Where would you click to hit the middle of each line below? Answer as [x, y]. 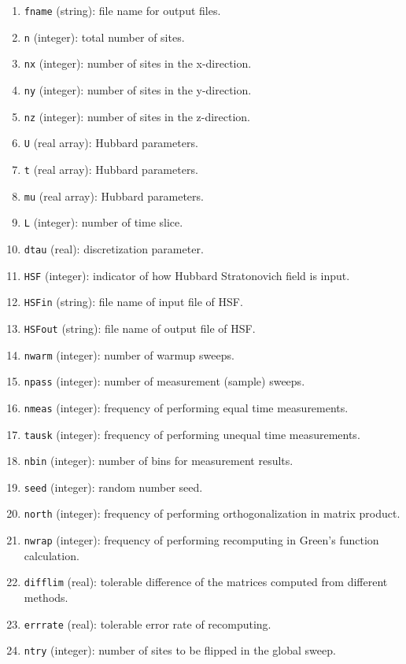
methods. [46, 598]
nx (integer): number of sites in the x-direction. [138, 63]
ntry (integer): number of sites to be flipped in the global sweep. [180, 650]
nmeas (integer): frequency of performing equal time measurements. [186, 407]
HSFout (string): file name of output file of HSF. [140, 328]
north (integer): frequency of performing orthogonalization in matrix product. [212, 513]
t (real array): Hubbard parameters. [111, 169]
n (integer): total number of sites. [104, 37]
